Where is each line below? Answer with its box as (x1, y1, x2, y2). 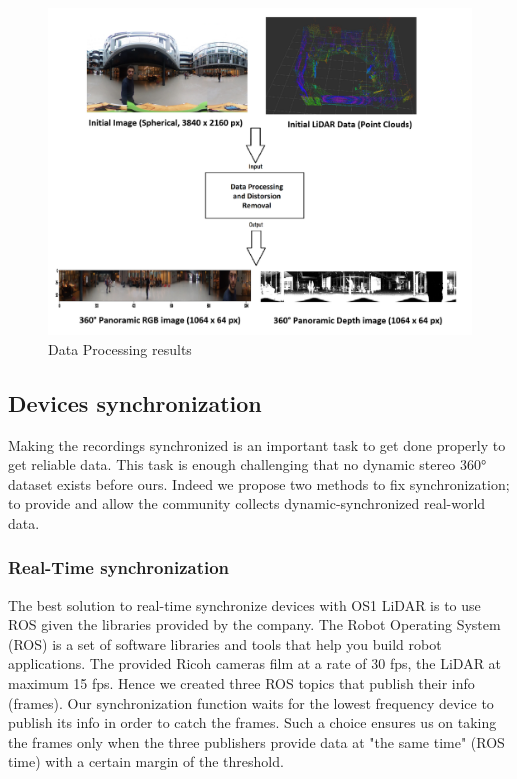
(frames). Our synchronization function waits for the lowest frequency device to (8, 692, 494, 713)
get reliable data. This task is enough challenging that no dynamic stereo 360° (8, 454, 487, 475)
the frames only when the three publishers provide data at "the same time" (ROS (8, 731, 505, 752)
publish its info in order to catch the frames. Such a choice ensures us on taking (8, 712, 497, 733)
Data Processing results (48, 338, 192, 359)
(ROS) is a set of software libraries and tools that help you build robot (8, 633, 442, 654)
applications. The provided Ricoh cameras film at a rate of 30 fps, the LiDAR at (8, 653, 502, 674)
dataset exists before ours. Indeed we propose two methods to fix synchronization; (8, 473, 510, 494)
